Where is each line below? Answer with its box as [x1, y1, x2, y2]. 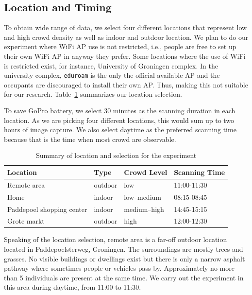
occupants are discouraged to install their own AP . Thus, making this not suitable [4, 79, 248, 89]
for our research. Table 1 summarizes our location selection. [4, 89, 182, 99]
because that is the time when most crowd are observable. [4, 134, 176, 144]
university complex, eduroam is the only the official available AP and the [4, 70, 220, 80]
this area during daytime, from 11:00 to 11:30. [4, 282, 141, 292]
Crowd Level [124, 167, 168, 177]
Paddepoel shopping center [7, 204, 87, 214]
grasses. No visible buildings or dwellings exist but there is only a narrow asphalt [4, 253, 245, 263]
